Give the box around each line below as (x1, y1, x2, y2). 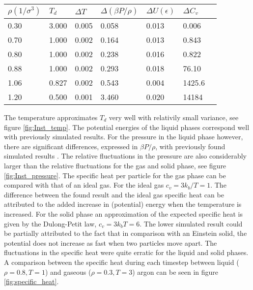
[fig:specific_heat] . (4, 276, 59, 287)
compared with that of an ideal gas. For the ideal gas (4, 180, 164, 190)
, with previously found (155, 141, 225, 151)
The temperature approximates (4, 112, 98, 122)
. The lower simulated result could (140, 218, 243, 228)
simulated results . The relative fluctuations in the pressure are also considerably (4, 151, 247, 161)
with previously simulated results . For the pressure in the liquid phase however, (4, 131, 243, 142)
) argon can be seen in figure (132, 266, 219, 277)
